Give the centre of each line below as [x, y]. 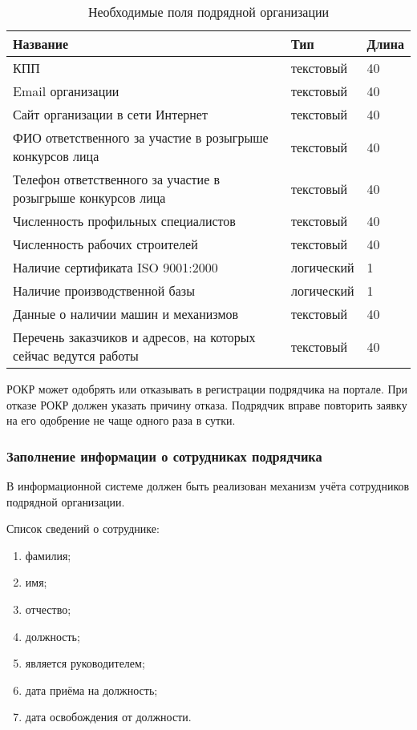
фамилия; [48, 555]
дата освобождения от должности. [108, 717]
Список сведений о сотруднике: [83, 528]
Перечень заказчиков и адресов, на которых [134, 337]
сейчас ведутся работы [76, 355]
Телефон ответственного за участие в [117, 179]
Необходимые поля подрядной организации [208, 12]
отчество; [48, 609]
